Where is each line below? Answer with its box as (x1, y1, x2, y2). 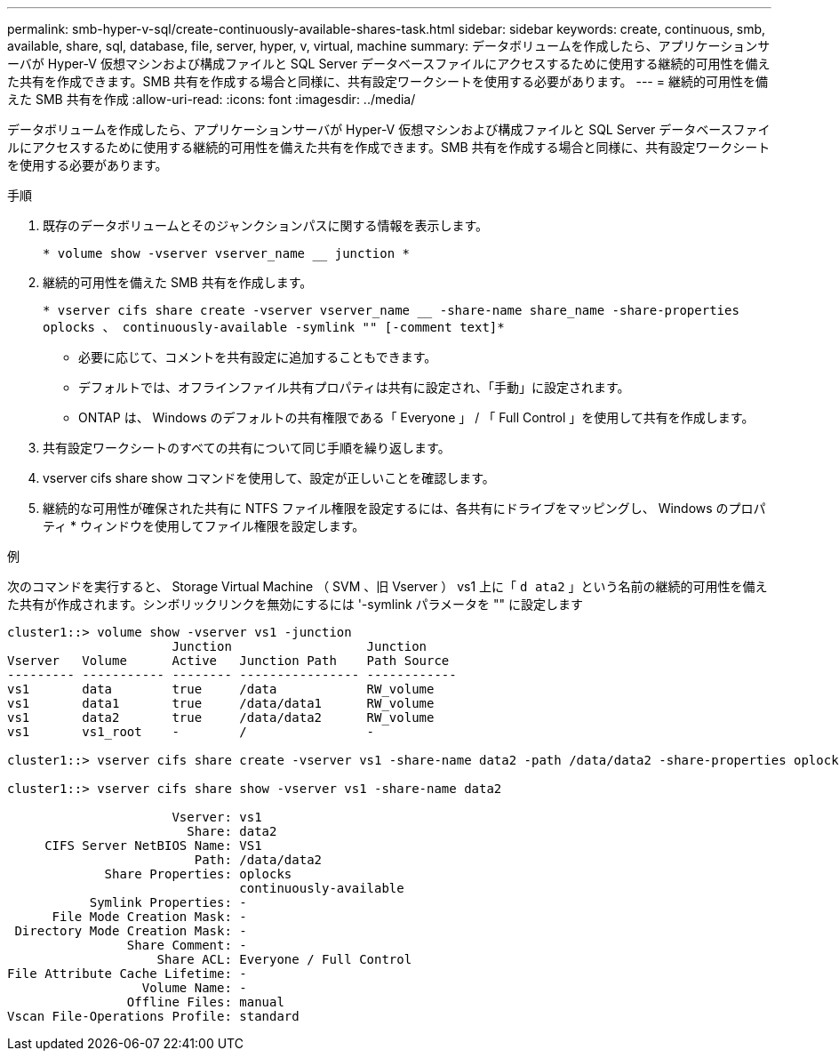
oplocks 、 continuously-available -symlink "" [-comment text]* (43, 320, 505, 334)
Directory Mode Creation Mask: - (14, 924, 247, 938)
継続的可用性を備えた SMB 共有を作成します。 (43, 275, 313, 290)
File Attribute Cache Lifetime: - (7, 966, 247, 981)
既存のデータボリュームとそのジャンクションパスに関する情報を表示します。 (43, 218, 489, 233)
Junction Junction (172, 639, 427, 653)
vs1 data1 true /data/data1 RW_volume (7, 696, 435, 710)
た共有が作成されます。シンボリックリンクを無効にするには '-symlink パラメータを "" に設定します (7, 597, 584, 612)
